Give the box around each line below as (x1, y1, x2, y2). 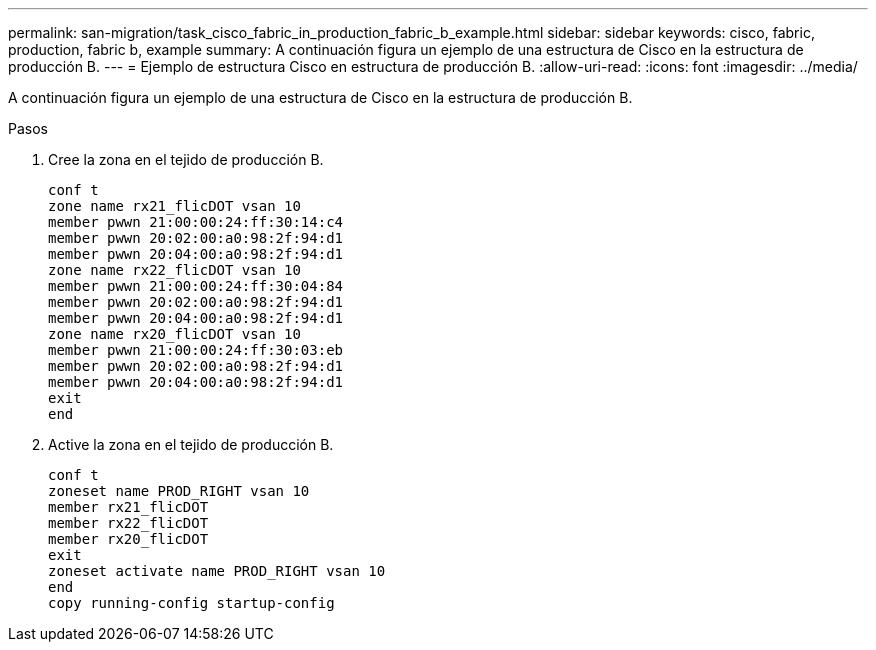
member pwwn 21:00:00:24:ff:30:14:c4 (48, 214, 344, 230)
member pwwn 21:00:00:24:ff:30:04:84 (48, 278, 344, 294)
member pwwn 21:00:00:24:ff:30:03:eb (48, 342, 344, 358)
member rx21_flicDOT (48, 499, 209, 515)
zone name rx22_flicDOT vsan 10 (48, 262, 301, 278)
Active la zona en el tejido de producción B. (48, 436, 334, 453)
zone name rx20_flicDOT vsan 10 (48, 326, 301, 342)
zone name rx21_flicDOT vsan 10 (48, 198, 301, 214)
